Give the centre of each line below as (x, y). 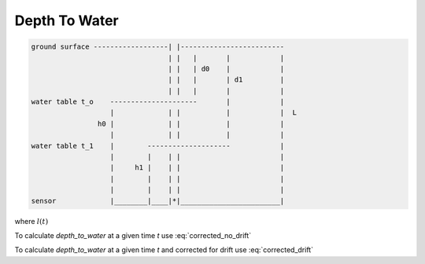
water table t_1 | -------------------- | (158, 146)
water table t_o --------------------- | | (158, 102)
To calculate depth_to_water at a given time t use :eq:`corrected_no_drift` (133, 235)
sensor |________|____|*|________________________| (158, 201)
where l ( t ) (31, 221)
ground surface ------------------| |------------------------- (158, 47)
